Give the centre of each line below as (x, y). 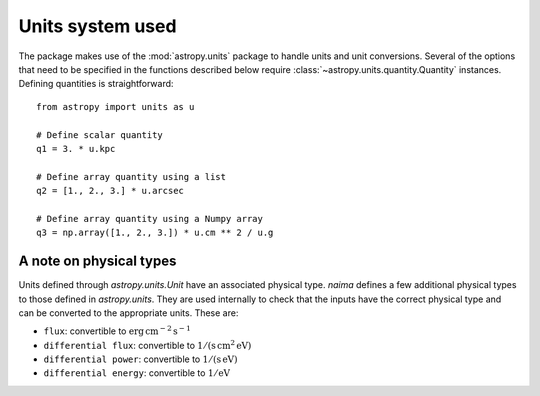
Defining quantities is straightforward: (96, 84)
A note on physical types (97, 261)
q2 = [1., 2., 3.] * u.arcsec (110, 191)
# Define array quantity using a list (131, 176)
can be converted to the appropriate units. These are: (128, 312)
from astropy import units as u (115, 106)
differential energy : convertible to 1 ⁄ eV (136, 373)
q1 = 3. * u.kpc (76, 148)
